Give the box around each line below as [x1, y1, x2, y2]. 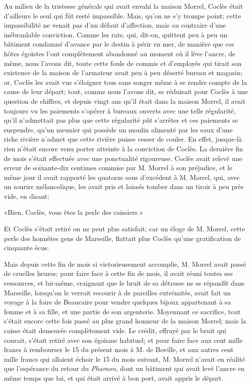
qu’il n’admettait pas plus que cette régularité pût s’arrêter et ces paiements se [4, 115, 238, 125]
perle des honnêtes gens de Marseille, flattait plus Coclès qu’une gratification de [4, 233, 241, 243]
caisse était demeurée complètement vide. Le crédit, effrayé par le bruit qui [4, 325, 226, 335]
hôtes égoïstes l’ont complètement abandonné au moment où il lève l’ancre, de [4, 48, 236, 58]
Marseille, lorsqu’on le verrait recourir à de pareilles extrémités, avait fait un [4, 287, 231, 297]
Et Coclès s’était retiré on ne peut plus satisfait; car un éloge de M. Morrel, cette [4, 224, 245, 234]
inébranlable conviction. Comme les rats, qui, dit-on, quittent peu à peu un [4, 29, 228, 39]
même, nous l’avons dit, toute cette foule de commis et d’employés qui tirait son [4, 58, 242, 68]
